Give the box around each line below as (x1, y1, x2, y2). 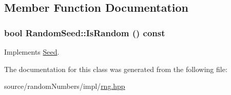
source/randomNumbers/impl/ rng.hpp (4, 81, 125, 91)
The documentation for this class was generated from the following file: (4, 63, 227, 74)
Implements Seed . (4, 46, 60, 57)
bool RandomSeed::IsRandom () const (4, 26, 165, 39)
